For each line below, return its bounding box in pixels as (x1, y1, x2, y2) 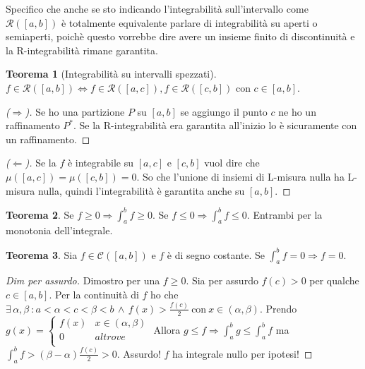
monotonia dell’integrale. (6, 223, 113, 238)
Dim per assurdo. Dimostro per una (6, 273, 160, 288)
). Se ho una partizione (25, 104, 125, 119)
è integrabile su (67, 155, 133, 170)
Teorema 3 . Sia (6, 247, 78, 262)
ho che (150, 286, 179, 301)
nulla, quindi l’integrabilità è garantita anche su (38, 183, 245, 198)
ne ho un (278, 104, 316, 119)
